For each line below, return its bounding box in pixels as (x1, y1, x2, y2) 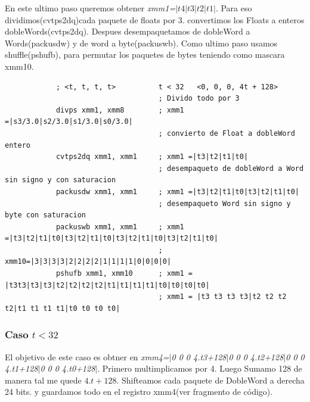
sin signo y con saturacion (5, 176, 116, 185)
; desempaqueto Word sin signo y (158, 199, 291, 208)
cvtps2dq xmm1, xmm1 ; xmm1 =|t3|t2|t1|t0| (55, 152, 249, 161)
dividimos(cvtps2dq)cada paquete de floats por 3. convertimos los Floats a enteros (5, 13, 305, 26)
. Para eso (215, 2, 252, 14)
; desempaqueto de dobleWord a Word (158, 164, 304, 173)
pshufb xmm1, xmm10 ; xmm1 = (55, 269, 193, 278)
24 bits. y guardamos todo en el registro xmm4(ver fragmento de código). (5, 385, 273, 398)
